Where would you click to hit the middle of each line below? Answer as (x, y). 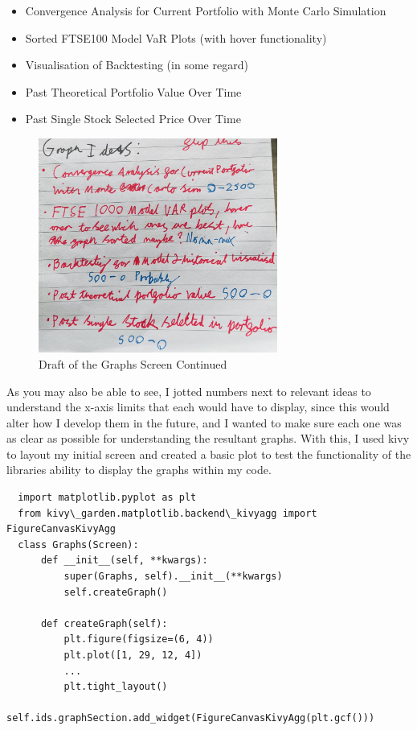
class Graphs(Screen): (78, 544)
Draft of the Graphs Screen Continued (133, 363)
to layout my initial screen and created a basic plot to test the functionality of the (209, 454)
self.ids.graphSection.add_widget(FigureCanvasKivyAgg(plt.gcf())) (191, 718)
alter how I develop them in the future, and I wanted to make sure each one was (204, 422)
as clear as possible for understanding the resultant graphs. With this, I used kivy (208, 438)
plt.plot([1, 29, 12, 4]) (133, 656)
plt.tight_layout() (116, 687)
